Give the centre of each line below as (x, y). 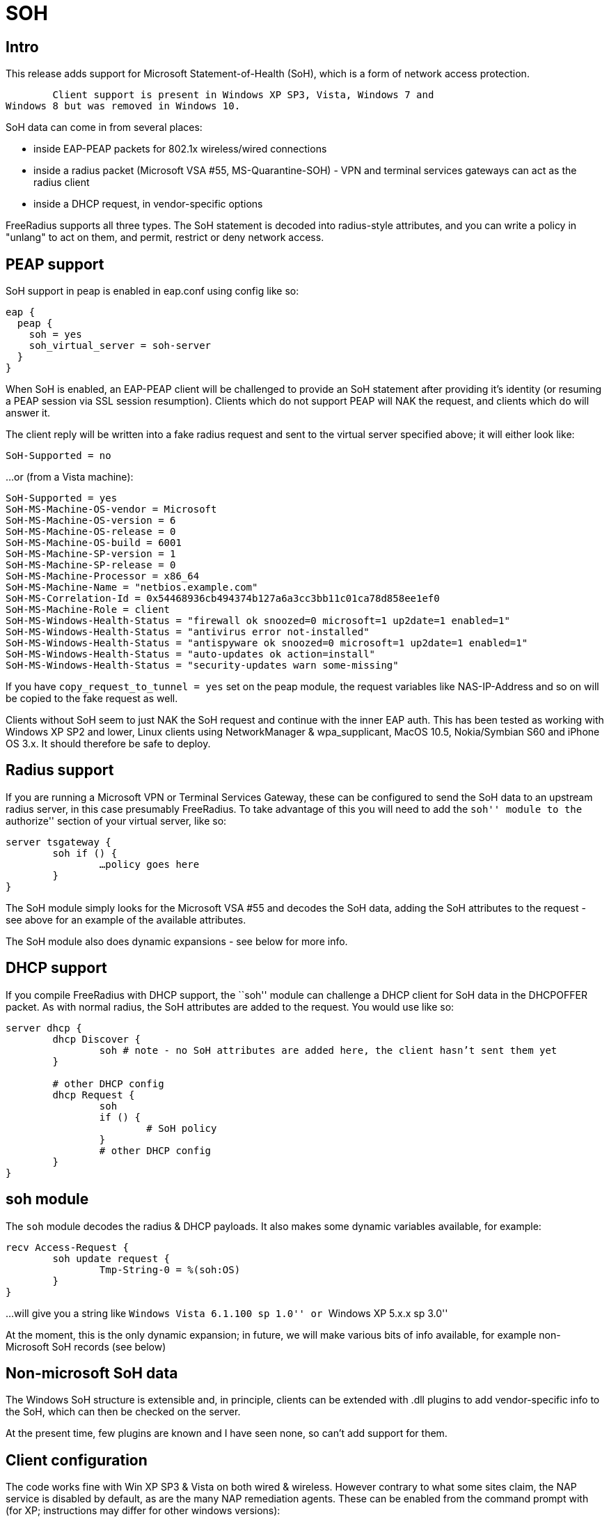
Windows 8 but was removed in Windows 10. (123, 106)
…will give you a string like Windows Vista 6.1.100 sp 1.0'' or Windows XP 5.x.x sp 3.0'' (227, 1313)
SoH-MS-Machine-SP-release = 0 (91, 565)
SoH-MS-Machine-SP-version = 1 (91, 554)
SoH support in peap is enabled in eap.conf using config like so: (152, 291)
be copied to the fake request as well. (92, 699)
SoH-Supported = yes (62, 498)
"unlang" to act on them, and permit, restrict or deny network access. (165, 238)
